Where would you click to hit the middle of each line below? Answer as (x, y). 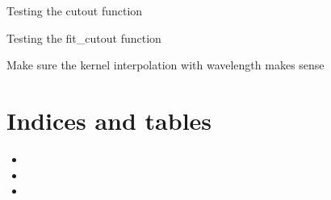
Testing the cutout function (75, 10)
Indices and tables (109, 120)
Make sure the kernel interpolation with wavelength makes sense (165, 65)
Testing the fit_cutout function (84, 37)
